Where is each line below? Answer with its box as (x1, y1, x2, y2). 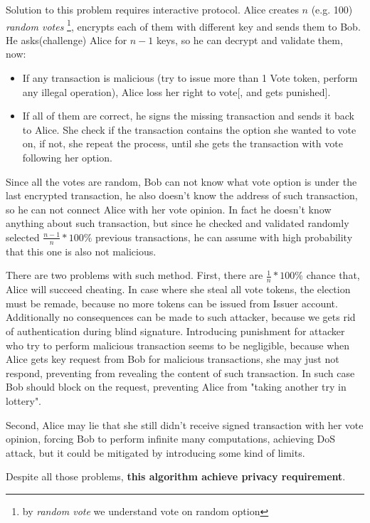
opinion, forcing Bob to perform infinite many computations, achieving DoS (6, 431, 336, 446)
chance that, (306, 268, 360, 282)
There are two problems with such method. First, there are (6, 268, 263, 282)
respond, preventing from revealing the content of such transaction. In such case (6, 365, 355, 380)
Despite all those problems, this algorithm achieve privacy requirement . (6, 469, 346, 484)
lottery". (6, 393, 42, 408)
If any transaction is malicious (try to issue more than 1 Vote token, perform (22, 70, 358, 85)
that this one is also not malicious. (6, 243, 157, 258)
